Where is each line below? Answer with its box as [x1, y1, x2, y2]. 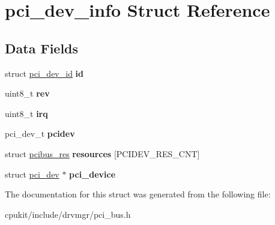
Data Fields [5, 38, 79, 57]
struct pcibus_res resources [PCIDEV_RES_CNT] [5, 147, 200, 160]
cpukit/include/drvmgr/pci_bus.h [5, 208, 131, 220]
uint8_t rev [5, 87, 50, 100]
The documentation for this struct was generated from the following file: [5, 188, 271, 200]
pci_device [69, 167, 116, 180]
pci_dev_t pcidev [5, 127, 75, 140]
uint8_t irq [5, 107, 48, 119]
